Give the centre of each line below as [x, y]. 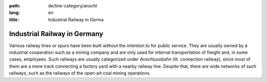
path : [15, 6]
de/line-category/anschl [73, 6]
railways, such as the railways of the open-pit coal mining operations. [80, 73]
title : [14, 19]
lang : [15, 13]
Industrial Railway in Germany [56, 34]
